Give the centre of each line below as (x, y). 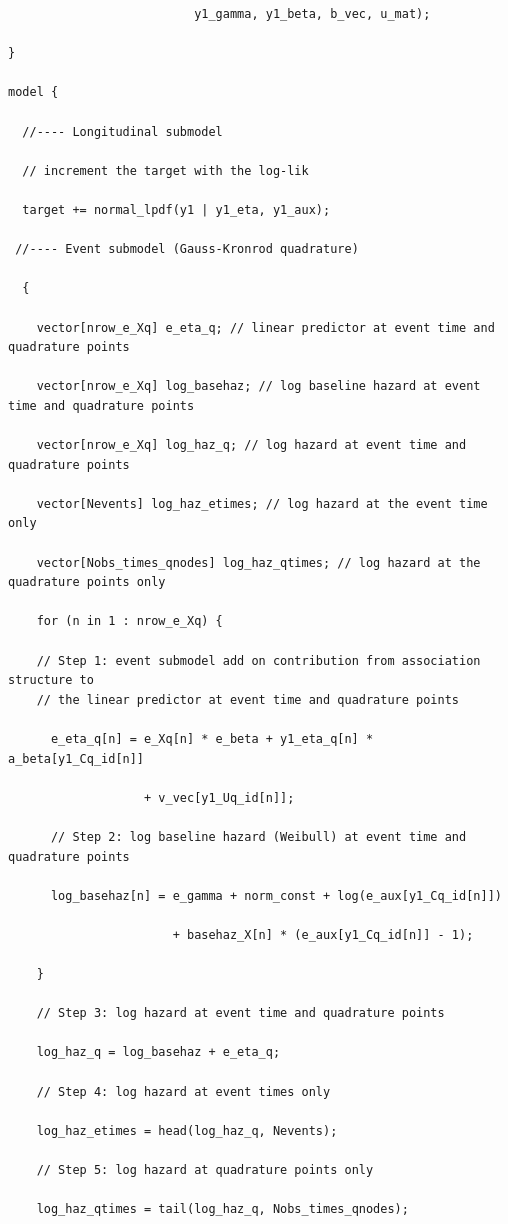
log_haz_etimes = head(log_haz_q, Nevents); (187, 1130)
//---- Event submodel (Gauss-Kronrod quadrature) (187, 249)
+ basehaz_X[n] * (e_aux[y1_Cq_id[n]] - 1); (323, 934)
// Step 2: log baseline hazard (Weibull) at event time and (258, 836)
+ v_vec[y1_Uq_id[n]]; (219, 797)
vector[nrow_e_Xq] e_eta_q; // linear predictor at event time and (265, 327)
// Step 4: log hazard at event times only (183, 1091)
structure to (51, 680)
